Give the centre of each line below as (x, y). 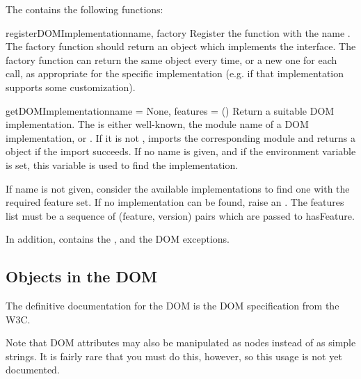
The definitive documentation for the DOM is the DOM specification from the (173, 306)
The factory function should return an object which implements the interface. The (181, 46)
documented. (33, 370)
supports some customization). (71, 87)
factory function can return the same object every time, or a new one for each (171, 59)
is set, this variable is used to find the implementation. (122, 164)
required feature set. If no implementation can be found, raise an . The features (175, 202)
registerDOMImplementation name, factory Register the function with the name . (178, 32)
